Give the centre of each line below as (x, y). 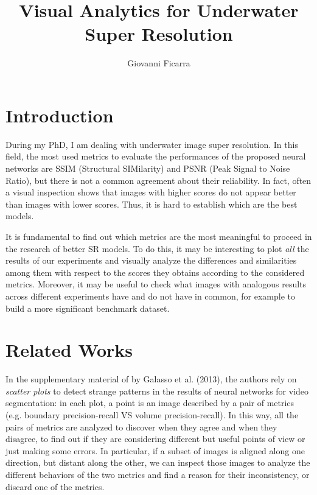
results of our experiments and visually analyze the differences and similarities (151, 260)
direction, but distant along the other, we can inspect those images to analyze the (158, 462)
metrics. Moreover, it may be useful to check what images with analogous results (156, 284)
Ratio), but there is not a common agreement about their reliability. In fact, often (158, 180)
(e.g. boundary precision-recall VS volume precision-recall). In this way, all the (152, 415)
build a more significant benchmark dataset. (88, 308)
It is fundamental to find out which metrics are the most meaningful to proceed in (159, 236)
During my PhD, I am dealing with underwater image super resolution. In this (152, 144)
